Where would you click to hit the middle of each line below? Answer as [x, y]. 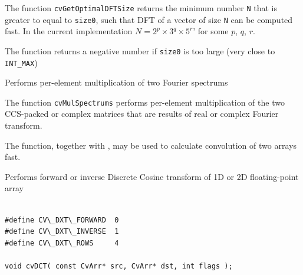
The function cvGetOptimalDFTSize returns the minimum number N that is [141, 8]
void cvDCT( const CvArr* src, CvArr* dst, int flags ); [119, 266]
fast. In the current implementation [69, 31]
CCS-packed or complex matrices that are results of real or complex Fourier [142, 114]
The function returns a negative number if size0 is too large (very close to [140, 50]
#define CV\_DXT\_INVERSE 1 [62, 232]
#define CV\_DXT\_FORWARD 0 [62, 220]
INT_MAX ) [21, 62]
